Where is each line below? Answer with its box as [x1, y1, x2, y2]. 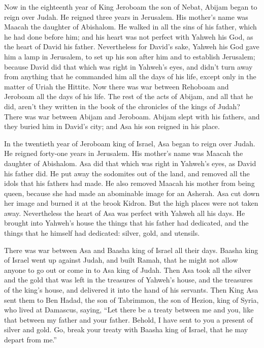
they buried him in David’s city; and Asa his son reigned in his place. [4, 121, 220, 132]
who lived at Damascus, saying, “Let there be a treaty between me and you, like [4, 304, 254, 315]
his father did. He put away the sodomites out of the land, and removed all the [4, 168, 250, 178]
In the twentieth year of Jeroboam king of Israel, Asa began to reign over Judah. [4, 138, 255, 148]
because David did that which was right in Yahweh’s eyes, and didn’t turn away [4, 61, 253, 72]
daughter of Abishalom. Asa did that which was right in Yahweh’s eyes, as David [4, 157, 256, 168]
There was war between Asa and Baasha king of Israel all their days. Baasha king [4, 244, 258, 255]
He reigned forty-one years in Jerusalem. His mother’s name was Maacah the [4, 148, 243, 159]
